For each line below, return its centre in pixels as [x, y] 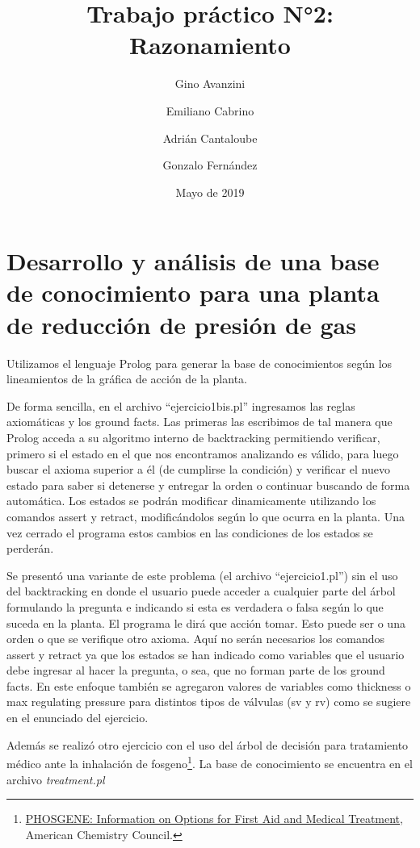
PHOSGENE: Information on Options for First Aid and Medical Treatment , [214, 819]
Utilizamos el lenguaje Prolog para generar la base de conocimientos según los [199, 363]
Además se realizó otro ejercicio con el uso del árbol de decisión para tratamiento [208, 744]
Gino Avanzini [210, 84]
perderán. [30, 548]
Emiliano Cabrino [210, 110]
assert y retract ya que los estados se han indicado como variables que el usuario [206, 654]
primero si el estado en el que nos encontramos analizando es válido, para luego [203, 453]
